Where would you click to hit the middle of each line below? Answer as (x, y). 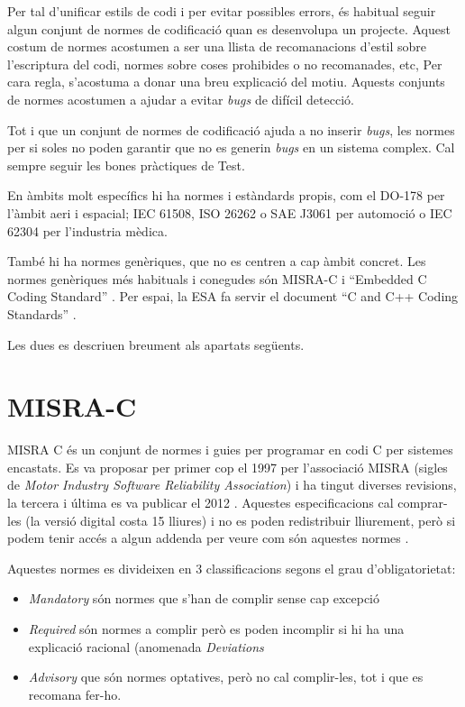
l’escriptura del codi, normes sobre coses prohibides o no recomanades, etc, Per (225, 64)
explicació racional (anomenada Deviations (146, 646)
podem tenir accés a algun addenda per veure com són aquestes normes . (208, 538)
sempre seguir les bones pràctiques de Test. (126, 165)
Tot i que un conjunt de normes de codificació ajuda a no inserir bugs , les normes (231, 129)
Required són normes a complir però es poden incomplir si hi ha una (216, 628)
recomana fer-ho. (75, 694)
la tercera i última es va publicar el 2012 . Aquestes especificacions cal (201, 502)
